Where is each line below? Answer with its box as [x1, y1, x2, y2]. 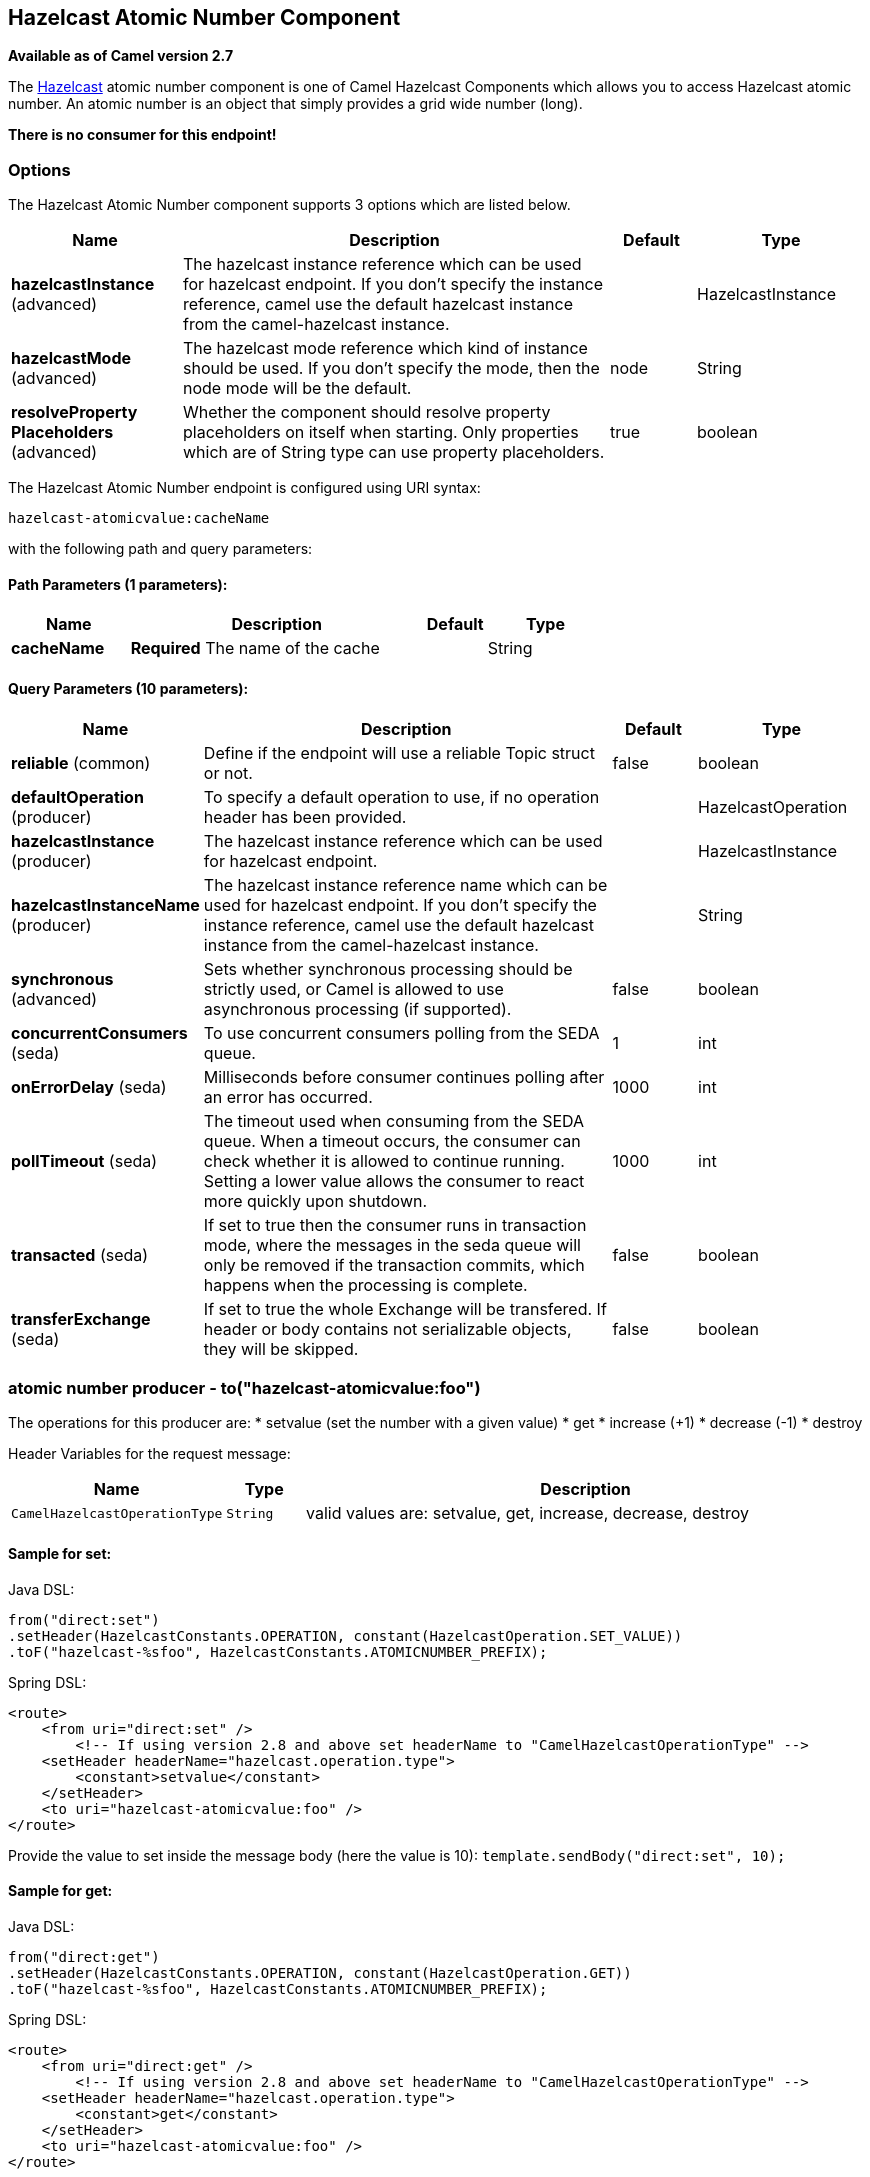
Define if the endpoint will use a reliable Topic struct [203, 742, 595, 763]
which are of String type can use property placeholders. [183, 442, 605, 463]
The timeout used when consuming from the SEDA [203, 1110, 585, 1131]
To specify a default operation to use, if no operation [203, 786, 600, 807]
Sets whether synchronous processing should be [203, 958, 573, 979]
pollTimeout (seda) [11, 1150, 158, 1171]
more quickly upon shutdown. [203, 1190, 428, 1211]
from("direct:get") [8, 1948, 160, 1965]
